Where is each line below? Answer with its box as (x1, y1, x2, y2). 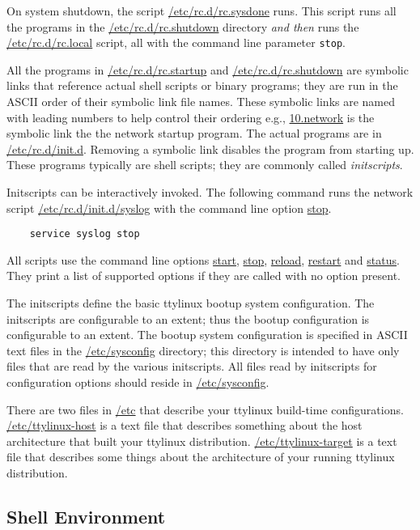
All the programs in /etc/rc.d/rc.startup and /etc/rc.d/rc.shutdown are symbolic (6, 61, 409, 78)
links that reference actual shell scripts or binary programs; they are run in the (6, 77, 398, 94)
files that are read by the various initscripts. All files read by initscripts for (6, 358, 377, 375)
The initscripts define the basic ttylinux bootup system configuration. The (6, 295, 375, 312)
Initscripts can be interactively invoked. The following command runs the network (6, 184, 414, 200)
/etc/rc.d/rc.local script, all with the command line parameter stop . (6, 34, 346, 51)
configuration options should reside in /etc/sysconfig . (6, 374, 269, 390)
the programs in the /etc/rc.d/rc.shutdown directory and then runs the (6, 18, 359, 35)
